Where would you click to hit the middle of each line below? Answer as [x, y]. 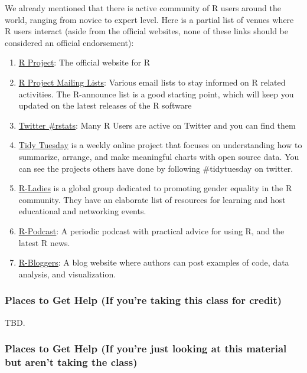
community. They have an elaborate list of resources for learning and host [152, 199]
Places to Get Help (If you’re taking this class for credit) [143, 300]
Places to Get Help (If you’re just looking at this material [146, 349]
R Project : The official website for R [84, 62]
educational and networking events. [82, 211]
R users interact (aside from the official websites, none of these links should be [146, 31]
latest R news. [44, 242]
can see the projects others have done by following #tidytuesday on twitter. [156, 168]
